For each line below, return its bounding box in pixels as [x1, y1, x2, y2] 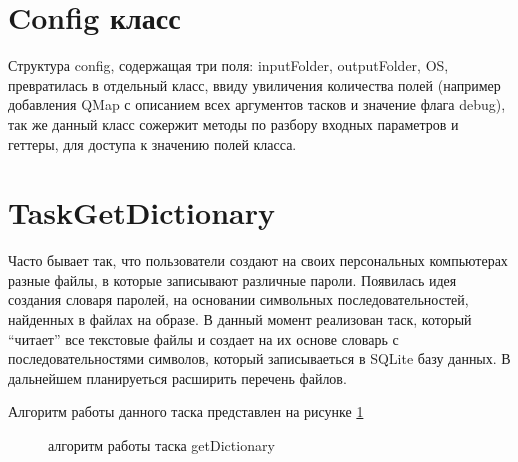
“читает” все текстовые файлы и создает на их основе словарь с [8, 328, 399, 349]
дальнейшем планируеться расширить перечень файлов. [8, 367, 347, 388]
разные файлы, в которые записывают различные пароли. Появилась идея [8, 269, 457, 290]
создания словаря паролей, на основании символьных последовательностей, [8, 289, 469, 310]
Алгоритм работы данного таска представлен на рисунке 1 [8, 401, 364, 422]
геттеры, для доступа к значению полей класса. [8, 133, 297, 154]
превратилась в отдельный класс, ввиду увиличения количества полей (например [8, 74, 501, 95]
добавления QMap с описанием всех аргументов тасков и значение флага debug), [8, 94, 506, 115]
